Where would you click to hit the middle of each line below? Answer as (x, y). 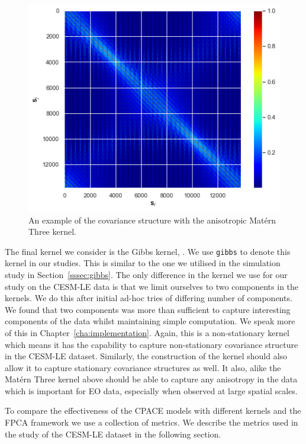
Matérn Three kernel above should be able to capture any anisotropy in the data (151, 379)
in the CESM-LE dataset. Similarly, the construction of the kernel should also (146, 356)
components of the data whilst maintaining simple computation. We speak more (150, 321)
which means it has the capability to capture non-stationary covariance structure (152, 344)
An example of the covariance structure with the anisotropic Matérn (152, 220)
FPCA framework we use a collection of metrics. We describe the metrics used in (152, 422)
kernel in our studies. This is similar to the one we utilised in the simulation (143, 263)
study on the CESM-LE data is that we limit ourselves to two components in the (152, 286)
